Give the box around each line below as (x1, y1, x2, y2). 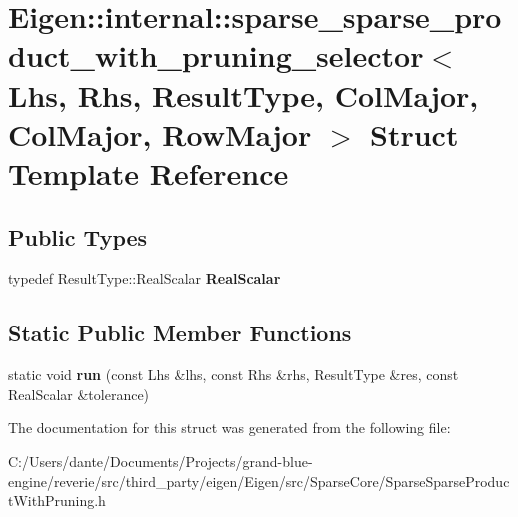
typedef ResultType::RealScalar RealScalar (8, 268, 281, 289)
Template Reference (8, 152, 289, 193)
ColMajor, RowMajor (8, 113, 312, 154)
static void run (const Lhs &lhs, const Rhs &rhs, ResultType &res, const (8, 364, 459, 385)
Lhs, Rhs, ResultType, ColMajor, (8, 74, 479, 115)
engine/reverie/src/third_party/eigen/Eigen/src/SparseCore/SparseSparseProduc (8, 470, 510, 491)
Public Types (8, 221, 148, 252)
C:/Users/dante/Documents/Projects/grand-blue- (8, 450, 313, 471)
